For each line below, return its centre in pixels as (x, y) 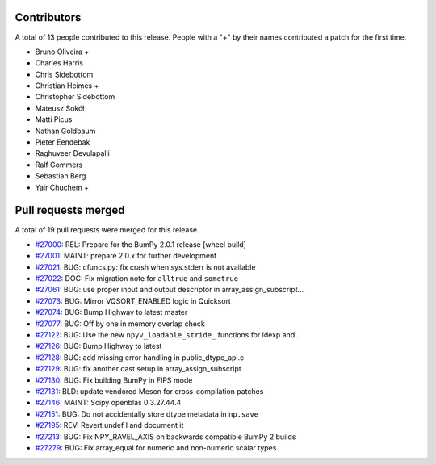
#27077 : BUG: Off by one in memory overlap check (120, 324)
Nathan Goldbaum (65, 131)
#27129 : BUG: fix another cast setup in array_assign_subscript (138, 369)
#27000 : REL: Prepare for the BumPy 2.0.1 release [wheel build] (140, 244)
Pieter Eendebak (63, 142)
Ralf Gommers (59, 165)
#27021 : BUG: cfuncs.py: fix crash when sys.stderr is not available (145, 267)
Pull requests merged (70, 210)
